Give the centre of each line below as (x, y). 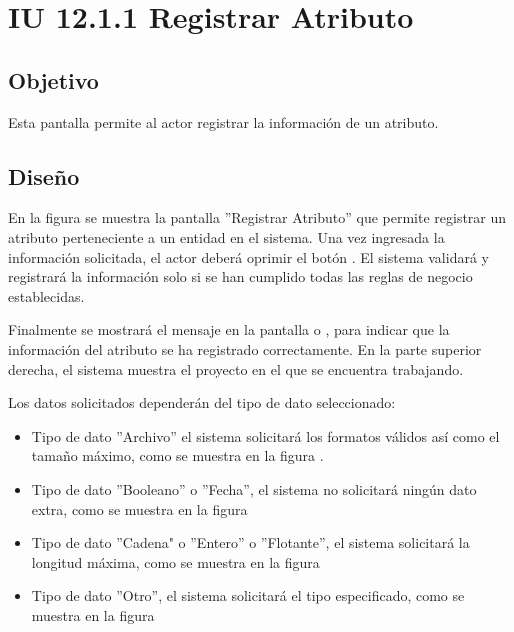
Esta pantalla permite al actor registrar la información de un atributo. (223, 121)
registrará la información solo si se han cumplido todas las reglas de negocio (240, 276)
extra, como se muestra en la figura (139, 508)
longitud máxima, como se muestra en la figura (175, 561)
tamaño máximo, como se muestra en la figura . (177, 455)
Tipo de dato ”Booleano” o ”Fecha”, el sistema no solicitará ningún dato (254, 488)
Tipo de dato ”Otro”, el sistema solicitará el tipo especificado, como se (248, 595)
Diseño (44, 175)
